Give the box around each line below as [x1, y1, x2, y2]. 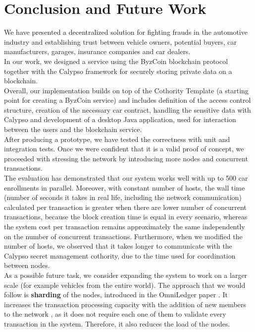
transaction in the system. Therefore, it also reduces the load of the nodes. [4, 318, 230, 329]
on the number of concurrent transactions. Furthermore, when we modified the [4, 231, 243, 241]
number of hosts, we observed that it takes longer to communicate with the [4, 241, 232, 251]
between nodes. [4, 260, 50, 270]
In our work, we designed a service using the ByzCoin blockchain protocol [4, 56, 228, 66]
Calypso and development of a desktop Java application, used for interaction [4, 114, 236, 125]
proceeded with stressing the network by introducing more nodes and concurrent [4, 153, 248, 163]
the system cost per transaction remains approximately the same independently [4, 221, 245, 231]
